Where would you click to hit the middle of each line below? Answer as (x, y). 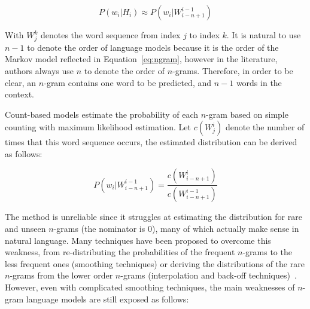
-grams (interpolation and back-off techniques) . (209, 275)
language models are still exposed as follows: (107, 299)
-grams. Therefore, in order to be (233, 70)
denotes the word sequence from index (110, 35)
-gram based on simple (247, 114)
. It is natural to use (264, 35)
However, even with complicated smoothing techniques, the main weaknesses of (150, 287)
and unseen (25, 228)
